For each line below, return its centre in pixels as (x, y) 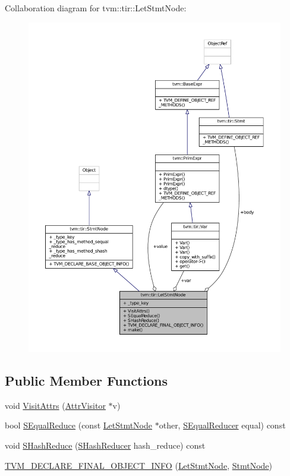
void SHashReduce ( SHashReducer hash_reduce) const (105, 445)
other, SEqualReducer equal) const (222, 425)
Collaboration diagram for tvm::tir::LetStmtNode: (96, 8)
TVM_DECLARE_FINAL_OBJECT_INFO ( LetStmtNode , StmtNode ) (138, 465)
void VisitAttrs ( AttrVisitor (55, 405)
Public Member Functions (86, 381)
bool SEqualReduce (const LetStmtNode (79, 425)
